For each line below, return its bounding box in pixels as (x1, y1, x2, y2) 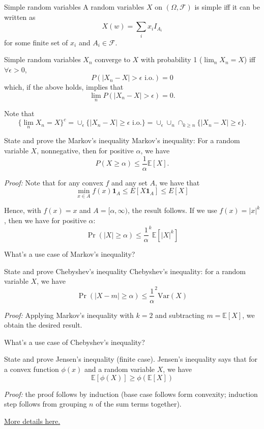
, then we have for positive (4, 215, 86, 226)
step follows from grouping (4, 398, 87, 409)
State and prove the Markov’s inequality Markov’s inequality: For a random (4, 135, 240, 146)
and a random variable (84, 363, 155, 374)
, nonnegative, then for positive (37, 145, 134, 156)
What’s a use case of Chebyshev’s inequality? (4, 336, 145, 347)
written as (4, 11, 36, 22)
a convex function (4, 363, 59, 374)
